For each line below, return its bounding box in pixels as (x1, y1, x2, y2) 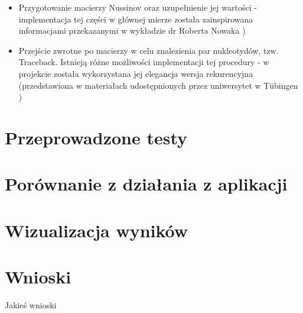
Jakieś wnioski (5, 299, 57, 311)
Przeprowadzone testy (5, 125, 188, 149)
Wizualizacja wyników (5, 218, 188, 242)
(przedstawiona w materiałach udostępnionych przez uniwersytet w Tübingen (18, 79, 298, 91)
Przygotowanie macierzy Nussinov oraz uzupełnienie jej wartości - (18, 1, 257, 13)
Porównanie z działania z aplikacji (5, 172, 288, 196)
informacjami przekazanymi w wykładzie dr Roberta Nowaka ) (18, 24, 246, 37)
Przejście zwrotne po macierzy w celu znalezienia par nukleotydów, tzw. (18, 44, 279, 56)
